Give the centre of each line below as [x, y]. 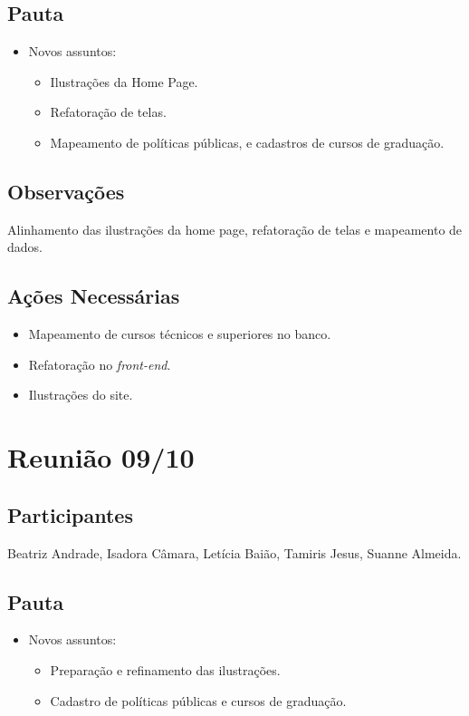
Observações [66, 191]
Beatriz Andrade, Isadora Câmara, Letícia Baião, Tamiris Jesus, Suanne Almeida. [234, 552]
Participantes [70, 514]
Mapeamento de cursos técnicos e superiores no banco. [180, 334]
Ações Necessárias [94, 296]
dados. [25, 247]
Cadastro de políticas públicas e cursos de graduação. [198, 700]
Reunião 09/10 [101, 457]
